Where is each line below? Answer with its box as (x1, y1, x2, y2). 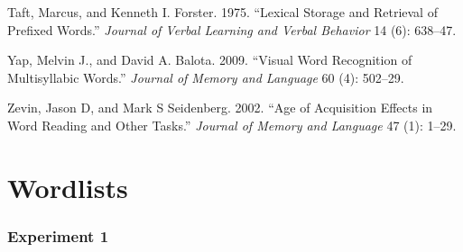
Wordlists (7, 168, 128, 205)
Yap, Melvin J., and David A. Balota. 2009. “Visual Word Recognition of (7, 50, 412, 69)
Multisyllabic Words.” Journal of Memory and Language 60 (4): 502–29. (7, 67, 404, 86)
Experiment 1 (7, 224, 109, 247)
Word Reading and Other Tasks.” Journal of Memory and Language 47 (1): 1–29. (7, 115, 457, 134)
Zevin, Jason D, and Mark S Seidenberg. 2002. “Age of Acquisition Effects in (7, 98, 433, 117)
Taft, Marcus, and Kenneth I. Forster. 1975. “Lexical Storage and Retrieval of (7, 3, 438, 21)
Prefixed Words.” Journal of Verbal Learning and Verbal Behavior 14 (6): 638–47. (7, 20, 457, 39)
